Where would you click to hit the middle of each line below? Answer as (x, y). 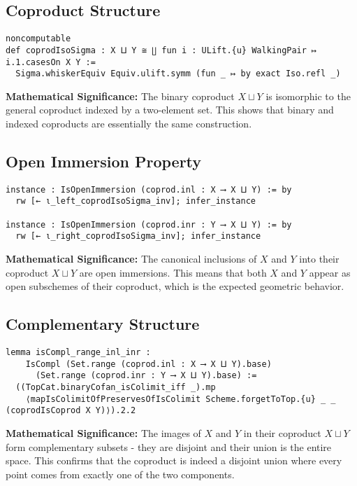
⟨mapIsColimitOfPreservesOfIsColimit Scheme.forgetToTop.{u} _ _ (181, 399)
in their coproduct (282, 433)
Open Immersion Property (104, 161)
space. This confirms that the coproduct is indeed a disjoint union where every (174, 460)
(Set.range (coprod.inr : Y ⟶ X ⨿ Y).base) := (146, 376)
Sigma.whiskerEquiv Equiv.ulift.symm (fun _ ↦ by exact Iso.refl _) (178, 74)
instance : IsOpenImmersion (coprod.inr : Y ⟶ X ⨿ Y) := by (149, 224)
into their (319, 259)
